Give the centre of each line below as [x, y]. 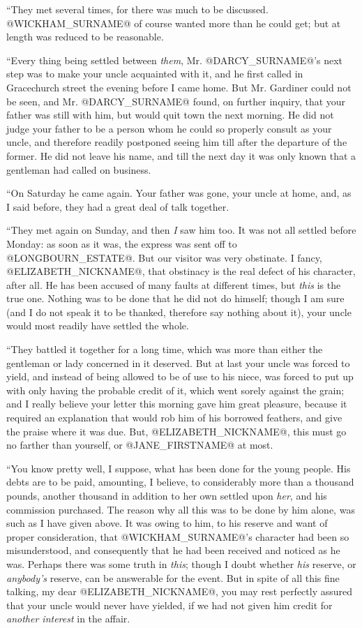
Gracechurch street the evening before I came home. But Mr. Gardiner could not [179, 87]
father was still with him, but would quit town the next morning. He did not [170, 115]
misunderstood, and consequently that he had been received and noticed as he [173, 550]
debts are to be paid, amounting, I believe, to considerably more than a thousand [180, 482]
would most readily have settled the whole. [98, 326]
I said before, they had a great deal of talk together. [118, 206]
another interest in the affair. [68, 619]
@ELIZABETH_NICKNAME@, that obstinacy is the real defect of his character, [181, 271]
